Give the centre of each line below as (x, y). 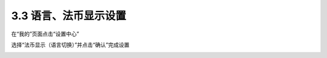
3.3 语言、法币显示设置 (69, 16)
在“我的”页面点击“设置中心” (45, 34)
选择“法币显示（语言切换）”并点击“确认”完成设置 (70, 45)
